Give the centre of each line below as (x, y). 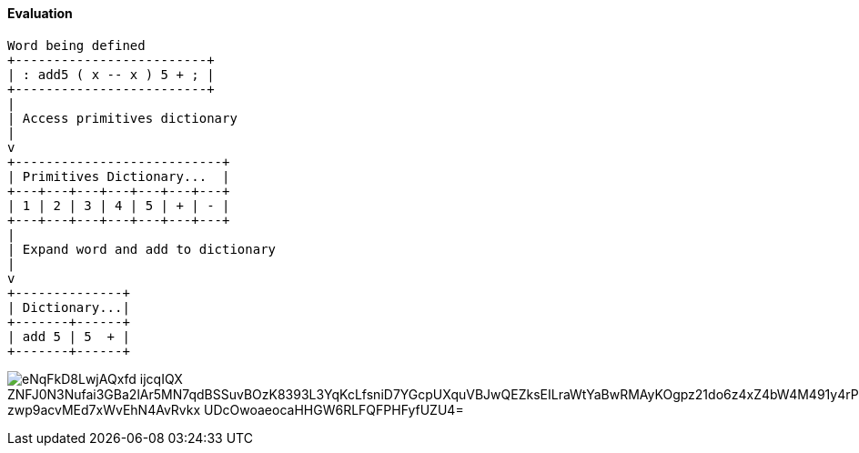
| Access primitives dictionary (122, 118)
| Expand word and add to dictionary (142, 249)
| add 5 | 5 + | (69, 336)
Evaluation (40, 13)
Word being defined (76, 45)
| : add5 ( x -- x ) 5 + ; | (111, 74)
